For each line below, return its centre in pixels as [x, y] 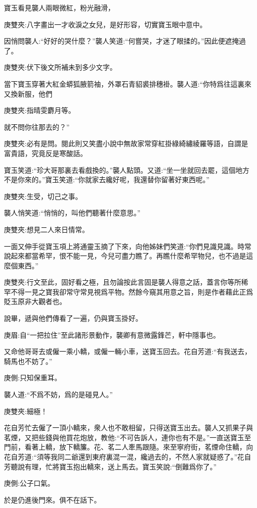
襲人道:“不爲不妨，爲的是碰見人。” [59, 394]
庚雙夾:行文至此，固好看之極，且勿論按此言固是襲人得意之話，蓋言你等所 [123, 282]
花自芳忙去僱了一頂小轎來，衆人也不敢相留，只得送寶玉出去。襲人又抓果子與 [128, 428]
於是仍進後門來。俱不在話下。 [52, 499]
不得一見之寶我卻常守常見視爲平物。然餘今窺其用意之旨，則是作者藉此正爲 [132, 291]
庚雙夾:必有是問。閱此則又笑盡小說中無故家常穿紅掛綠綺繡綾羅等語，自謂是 [126, 143]
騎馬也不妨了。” [28, 361]
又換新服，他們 [28, 93]
